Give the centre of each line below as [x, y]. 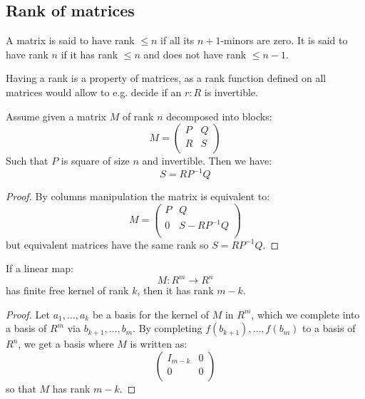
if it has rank [89, 54]
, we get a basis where [66, 344]
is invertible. [231, 92]
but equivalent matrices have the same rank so [107, 244]
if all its [178, 40]
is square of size [95, 161]
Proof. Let [28, 314]
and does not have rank [195, 54]
